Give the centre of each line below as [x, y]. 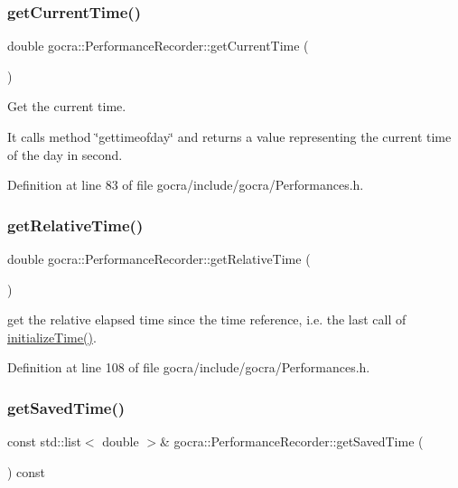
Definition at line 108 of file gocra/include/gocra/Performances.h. [189, 367]
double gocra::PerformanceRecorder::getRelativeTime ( [159, 258]
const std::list [44, 441]
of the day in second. [65, 154]
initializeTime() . [52, 337]
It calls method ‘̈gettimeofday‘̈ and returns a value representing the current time [229, 136]
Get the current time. [67, 106]
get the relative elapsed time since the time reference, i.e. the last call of [207, 319]
